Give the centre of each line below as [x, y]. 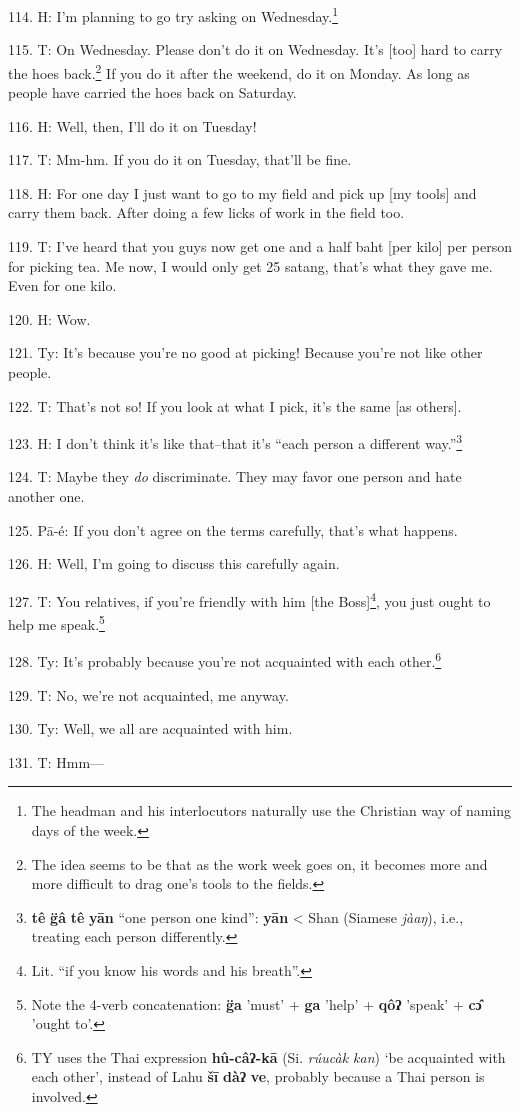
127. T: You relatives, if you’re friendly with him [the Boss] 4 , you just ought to [249, 599]
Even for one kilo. [62, 285]
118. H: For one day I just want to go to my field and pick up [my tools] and [242, 192]
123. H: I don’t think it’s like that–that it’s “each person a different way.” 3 [235, 441]
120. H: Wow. [49, 318]
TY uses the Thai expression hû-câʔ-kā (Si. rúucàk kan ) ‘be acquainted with [268, 1056]
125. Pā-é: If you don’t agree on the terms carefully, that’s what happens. [233, 529]
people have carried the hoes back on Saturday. [152, 92]
